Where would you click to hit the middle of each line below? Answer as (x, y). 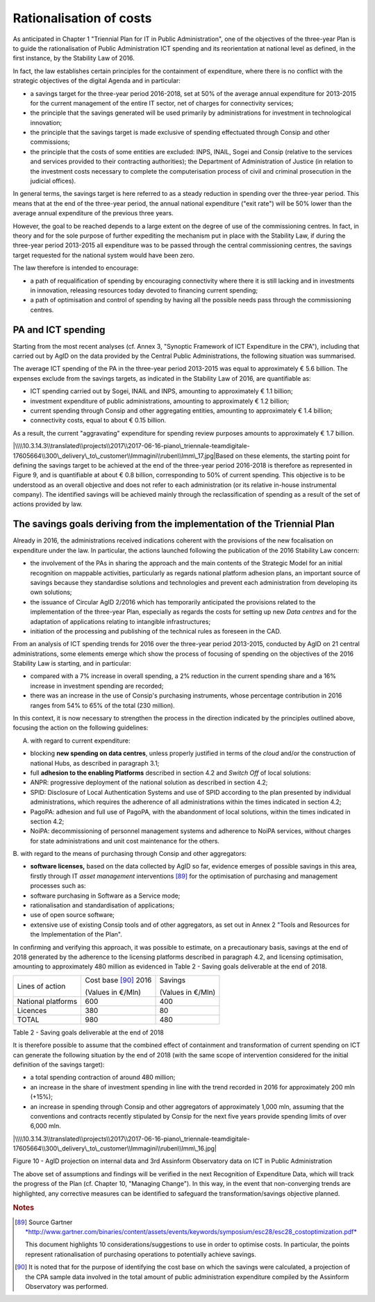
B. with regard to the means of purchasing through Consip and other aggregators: (130, 854)
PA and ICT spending (59, 330)
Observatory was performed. (67, 1287)
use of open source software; (72, 915)
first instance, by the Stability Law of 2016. (74, 58)
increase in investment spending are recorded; (97, 686)
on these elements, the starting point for (293, 456)
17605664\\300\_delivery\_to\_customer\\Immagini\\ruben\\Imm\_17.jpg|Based (123, 456)
